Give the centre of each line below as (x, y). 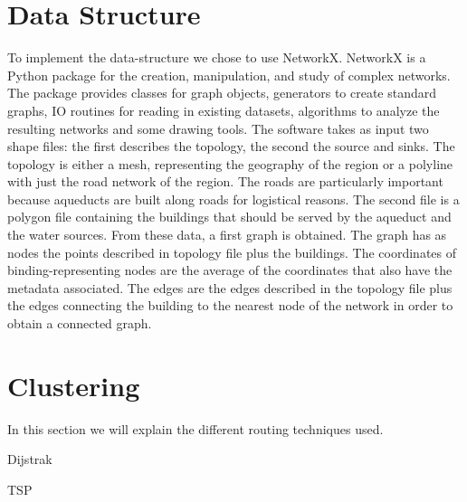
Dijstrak (30, 459)
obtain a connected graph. (80, 323)
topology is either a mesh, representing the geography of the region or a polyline (230, 163)
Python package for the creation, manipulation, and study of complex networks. (229, 75)
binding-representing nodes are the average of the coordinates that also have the (230, 270)
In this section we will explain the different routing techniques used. (195, 428)
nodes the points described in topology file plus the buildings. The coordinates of (232, 252)
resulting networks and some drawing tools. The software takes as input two (218, 128)
